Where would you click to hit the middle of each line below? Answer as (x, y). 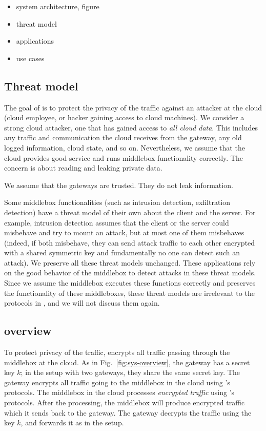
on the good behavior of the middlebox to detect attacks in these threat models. (130, 273)
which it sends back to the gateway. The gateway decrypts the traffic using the (128, 412)
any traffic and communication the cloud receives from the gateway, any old (123, 137)
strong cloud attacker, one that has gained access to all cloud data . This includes (131, 127)
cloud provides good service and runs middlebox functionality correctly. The (124, 157)
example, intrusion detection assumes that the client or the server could (117, 222)
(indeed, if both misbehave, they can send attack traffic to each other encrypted (130, 242)
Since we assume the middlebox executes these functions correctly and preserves (130, 283)
